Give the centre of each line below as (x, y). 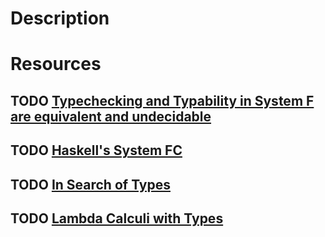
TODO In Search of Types (90, 184)
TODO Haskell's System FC (96, 150)
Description (60, 18)
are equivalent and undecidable (111, 116)
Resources (56, 64)
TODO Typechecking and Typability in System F (162, 100)
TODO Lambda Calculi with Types (117, 218)
